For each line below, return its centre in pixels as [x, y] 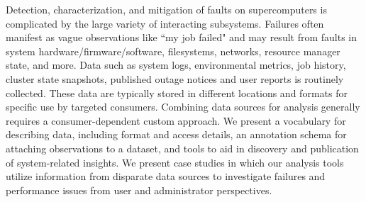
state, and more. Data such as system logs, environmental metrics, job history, [176, 65]
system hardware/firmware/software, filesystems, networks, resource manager [173, 51]
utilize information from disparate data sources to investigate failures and [166, 176]
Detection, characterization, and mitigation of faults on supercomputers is [166, 9]
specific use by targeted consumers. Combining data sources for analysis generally [183, 107]
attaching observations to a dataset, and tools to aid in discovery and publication [182, 148]
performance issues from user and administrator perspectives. [139, 190]
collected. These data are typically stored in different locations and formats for [177, 92]
